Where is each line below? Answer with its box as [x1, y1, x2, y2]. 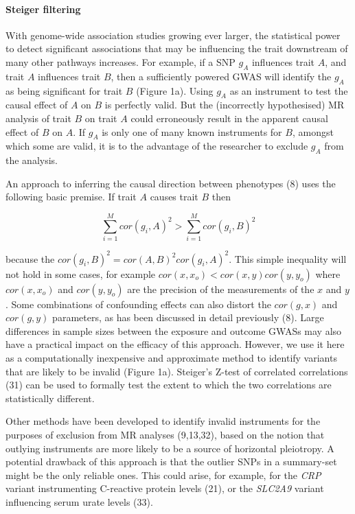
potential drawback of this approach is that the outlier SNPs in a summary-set [5, 454, 337, 469]
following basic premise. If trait [5, 189, 137, 204]
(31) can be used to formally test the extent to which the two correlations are [5, 377, 332, 392]
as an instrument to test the [229, 83, 348, 97]
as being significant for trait [5, 83, 123, 97]
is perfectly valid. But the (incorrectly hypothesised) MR [104, 97, 345, 112]
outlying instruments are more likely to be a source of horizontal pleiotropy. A [5, 441, 334, 455]
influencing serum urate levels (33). [5, 494, 153, 509]
